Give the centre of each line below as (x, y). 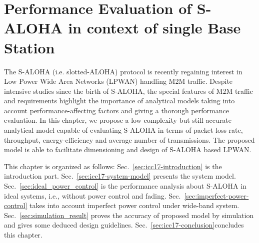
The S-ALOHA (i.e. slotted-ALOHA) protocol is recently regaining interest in (123, 71)
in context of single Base (154, 28)
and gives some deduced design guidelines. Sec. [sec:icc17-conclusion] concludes (124, 225)
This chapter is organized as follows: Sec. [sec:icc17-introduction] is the (113, 166)
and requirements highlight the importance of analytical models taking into (119, 101)
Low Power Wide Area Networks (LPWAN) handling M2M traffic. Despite (118, 81)
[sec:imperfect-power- (216, 195)
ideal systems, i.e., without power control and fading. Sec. (92, 195)
